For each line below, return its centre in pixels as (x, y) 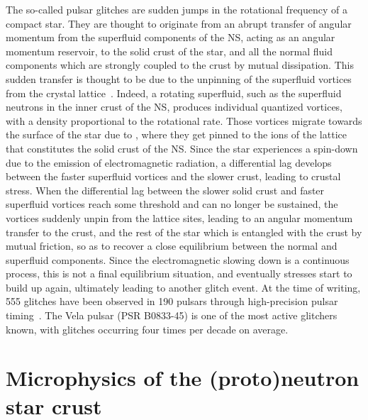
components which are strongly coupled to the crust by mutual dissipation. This (180, 65)
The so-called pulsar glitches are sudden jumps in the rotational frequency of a (177, 9)
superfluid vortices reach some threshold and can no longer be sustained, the (172, 204)
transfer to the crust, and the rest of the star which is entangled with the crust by (184, 232)
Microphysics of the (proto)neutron (183, 378)
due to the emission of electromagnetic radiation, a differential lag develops (169, 162)
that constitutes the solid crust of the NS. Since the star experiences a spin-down (182, 148)
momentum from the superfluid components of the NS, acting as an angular (171, 37)
